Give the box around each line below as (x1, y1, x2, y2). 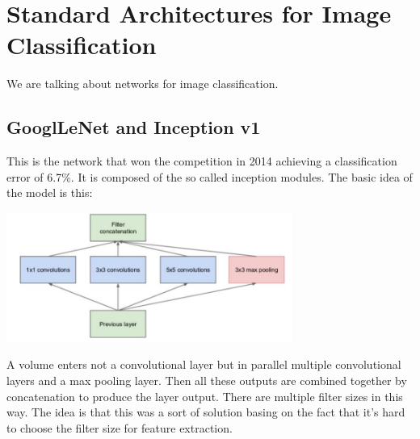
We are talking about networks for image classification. (6, 75, 279, 92)
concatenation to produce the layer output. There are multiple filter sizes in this (6, 387, 403, 404)
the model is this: (6, 184, 93, 201)
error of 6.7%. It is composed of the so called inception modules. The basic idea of (6, 168, 413, 185)
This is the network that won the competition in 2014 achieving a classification (6, 153, 397, 169)
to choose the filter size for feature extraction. (6, 419, 233, 436)
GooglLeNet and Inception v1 (6, 115, 261, 140)
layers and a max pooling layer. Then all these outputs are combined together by (6, 371, 407, 388)
